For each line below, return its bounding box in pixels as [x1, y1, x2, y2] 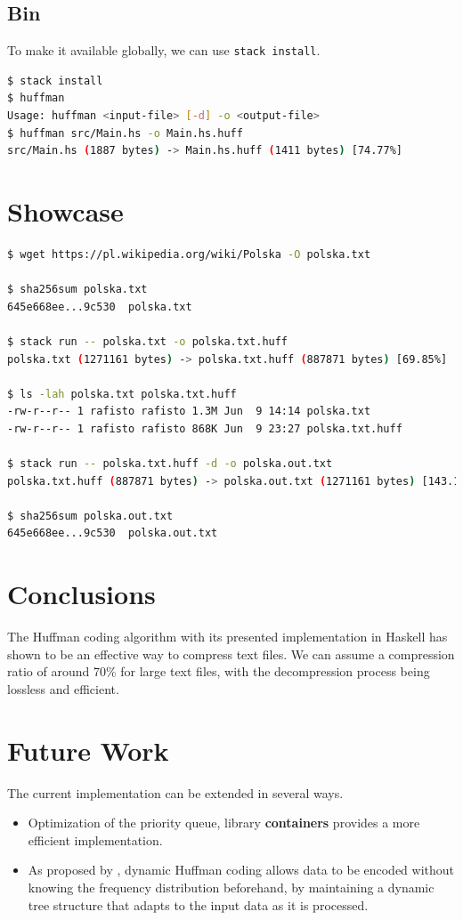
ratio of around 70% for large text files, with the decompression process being [7, 662, 430, 681]
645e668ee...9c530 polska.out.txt [7, 527, 218, 540]
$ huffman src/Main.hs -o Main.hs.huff [7, 126, 243, 140]
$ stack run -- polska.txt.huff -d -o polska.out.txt [7, 457, 333, 471]
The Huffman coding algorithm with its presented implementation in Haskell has [7, 627, 448, 646]
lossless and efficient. [7, 679, 119, 698]
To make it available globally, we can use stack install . [7, 41, 321, 60]
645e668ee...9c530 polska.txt [7, 300, 192, 313]
